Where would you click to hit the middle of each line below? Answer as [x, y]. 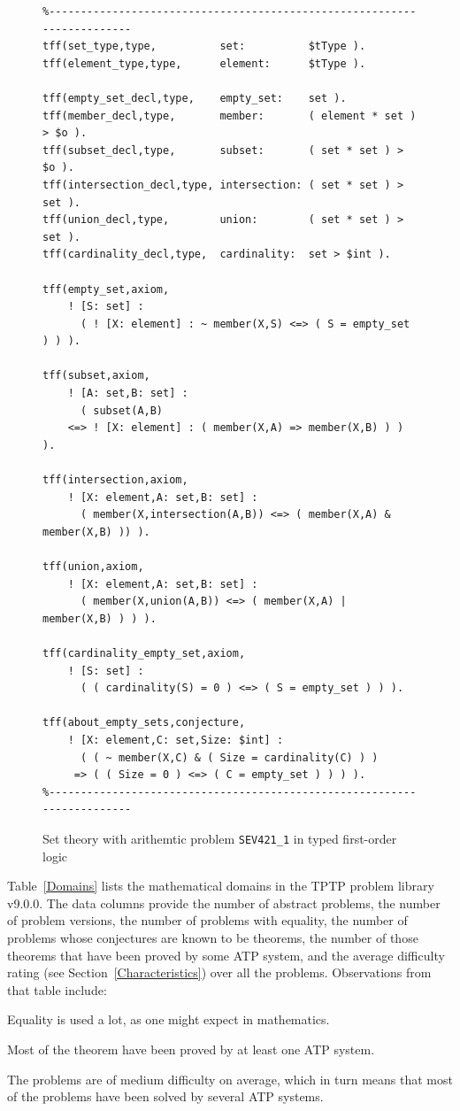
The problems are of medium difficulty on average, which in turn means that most [230, 1079]
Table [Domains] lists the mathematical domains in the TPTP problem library [221, 886]
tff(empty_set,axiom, [106, 289]
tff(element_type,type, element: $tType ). [204, 63]
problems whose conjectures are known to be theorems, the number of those [213, 937]
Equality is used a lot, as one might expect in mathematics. [169, 1019]
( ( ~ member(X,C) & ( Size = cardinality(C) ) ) [229, 757]
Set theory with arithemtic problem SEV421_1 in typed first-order [220, 838]
